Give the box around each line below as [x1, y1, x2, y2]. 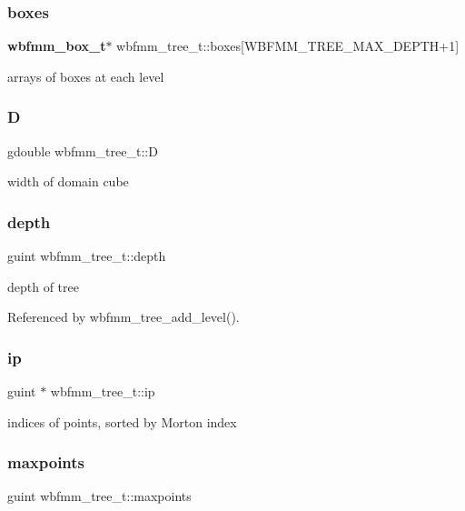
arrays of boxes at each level [7, 66, 164, 85]
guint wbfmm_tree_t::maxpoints [7, 486, 192, 506]
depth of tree [7, 276, 79, 296]
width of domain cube [7, 172, 129, 191]
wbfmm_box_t [7, 36, 106, 55]
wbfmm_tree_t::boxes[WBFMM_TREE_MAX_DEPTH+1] [116, 36, 460, 55]
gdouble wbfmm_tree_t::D [7, 141, 158, 160]
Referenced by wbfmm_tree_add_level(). [7, 307, 240, 326]
